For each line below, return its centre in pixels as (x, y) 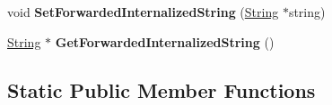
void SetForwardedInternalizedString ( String (143, 12)
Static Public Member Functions (162, 89)
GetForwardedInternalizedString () (165, 41)
